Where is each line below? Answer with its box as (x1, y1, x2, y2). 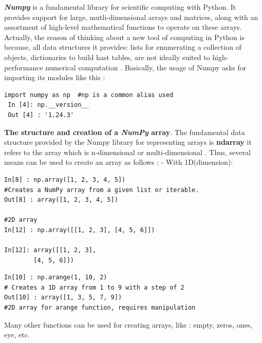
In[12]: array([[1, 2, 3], (4, 246, 96, 254)
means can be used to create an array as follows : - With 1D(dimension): (4, 157, 233, 167)
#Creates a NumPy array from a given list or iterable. (4, 186, 199, 194)
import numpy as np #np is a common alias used (4, 91, 174, 99)
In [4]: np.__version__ (8, 101, 89, 109)
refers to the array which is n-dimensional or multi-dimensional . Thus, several (4, 146, 251, 157)
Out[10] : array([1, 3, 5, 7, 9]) (4, 294, 122, 301)
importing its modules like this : (4, 72, 105, 83)
